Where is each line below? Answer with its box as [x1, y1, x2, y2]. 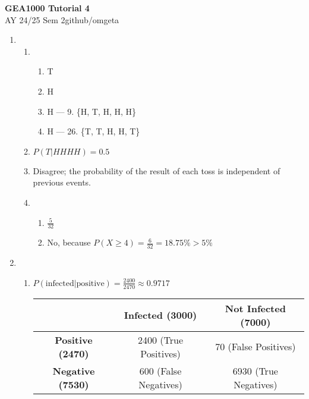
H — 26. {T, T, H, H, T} [47, 125, 140, 137]
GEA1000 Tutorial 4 [5, 2, 90, 14]
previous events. [33, 176, 92, 188]
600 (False [139, 363, 182, 378]
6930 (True [232, 363, 278, 378]
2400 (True [137, 332, 184, 347]
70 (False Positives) [215, 340, 296, 354]
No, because [47, 236, 91, 249]
